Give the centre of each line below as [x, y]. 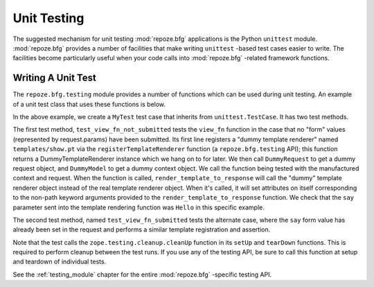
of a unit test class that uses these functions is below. [89, 104]
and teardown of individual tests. [60, 262]
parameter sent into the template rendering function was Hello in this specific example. [139, 207]
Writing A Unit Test [54, 78]
